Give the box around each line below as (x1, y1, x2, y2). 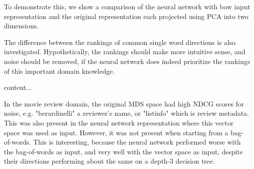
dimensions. (4, 21, 39, 31)
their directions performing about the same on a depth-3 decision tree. (4, 156, 215, 166)
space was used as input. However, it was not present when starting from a (4, 127, 229, 137)
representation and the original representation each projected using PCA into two (4, 11, 249, 21)
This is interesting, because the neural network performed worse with (33, 137, 241, 147)
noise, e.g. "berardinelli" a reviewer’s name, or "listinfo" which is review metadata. (4, 108, 249, 118)
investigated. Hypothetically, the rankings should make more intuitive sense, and (4, 46, 246, 57)
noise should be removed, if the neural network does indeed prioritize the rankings (4, 56, 251, 66)
